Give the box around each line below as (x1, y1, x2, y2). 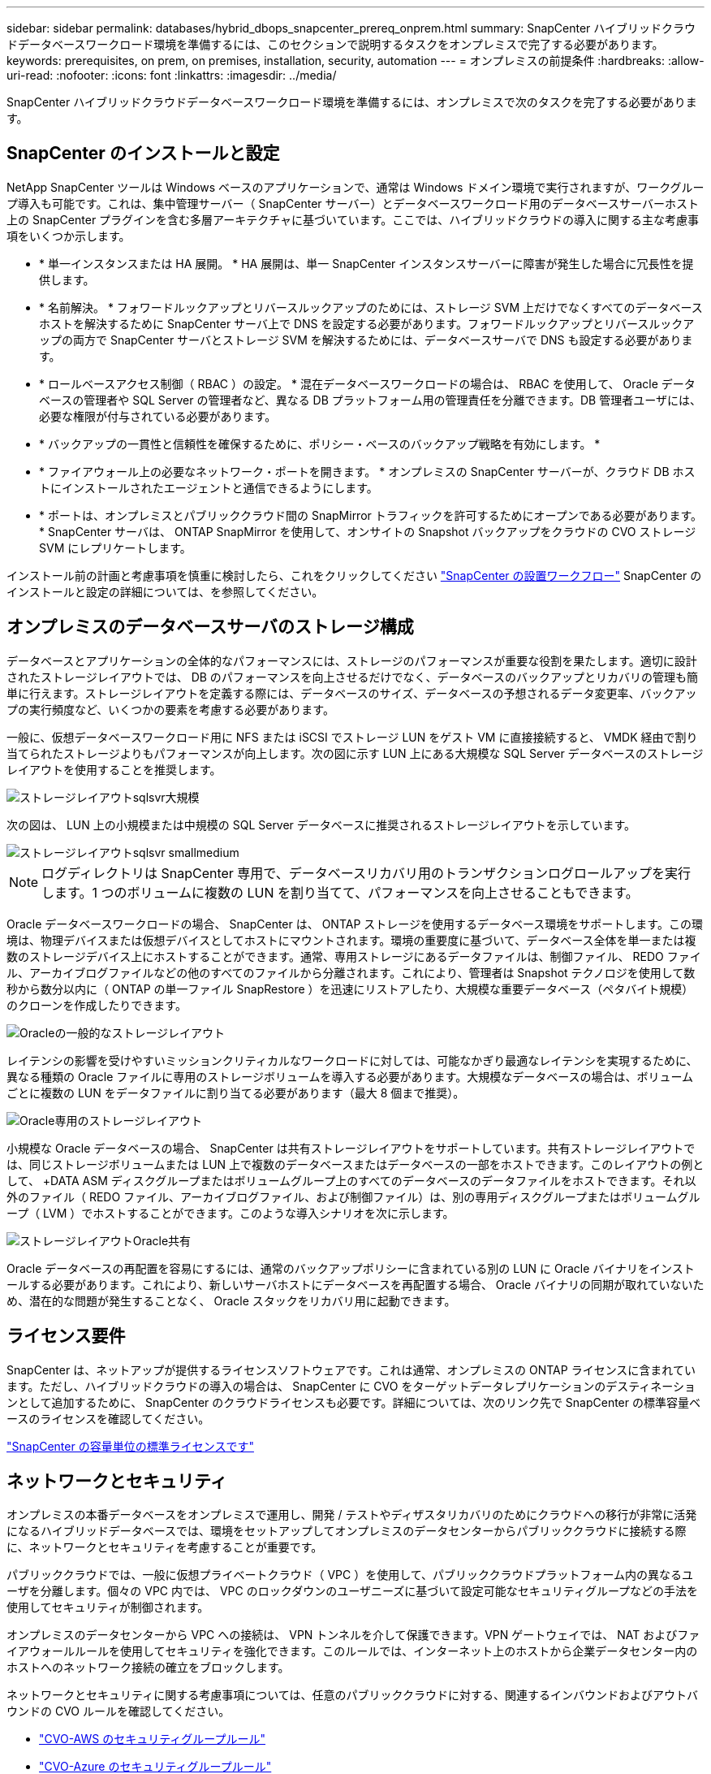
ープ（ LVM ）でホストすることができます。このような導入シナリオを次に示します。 (6, 1205, 455, 1220)
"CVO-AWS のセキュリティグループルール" (39, 1732, 266, 1746)
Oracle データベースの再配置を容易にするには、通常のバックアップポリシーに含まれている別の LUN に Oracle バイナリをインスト (6, 1261, 695, 1275)
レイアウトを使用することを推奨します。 (6, 762, 222, 777)
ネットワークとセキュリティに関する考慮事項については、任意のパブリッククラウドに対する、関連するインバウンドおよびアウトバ (6, 1688, 698, 1703)
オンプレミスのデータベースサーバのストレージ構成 (6, 617, 414, 638)
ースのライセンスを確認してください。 (6, 1411, 210, 1426)
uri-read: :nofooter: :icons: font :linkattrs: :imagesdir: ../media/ (6, 68, 337, 82)
